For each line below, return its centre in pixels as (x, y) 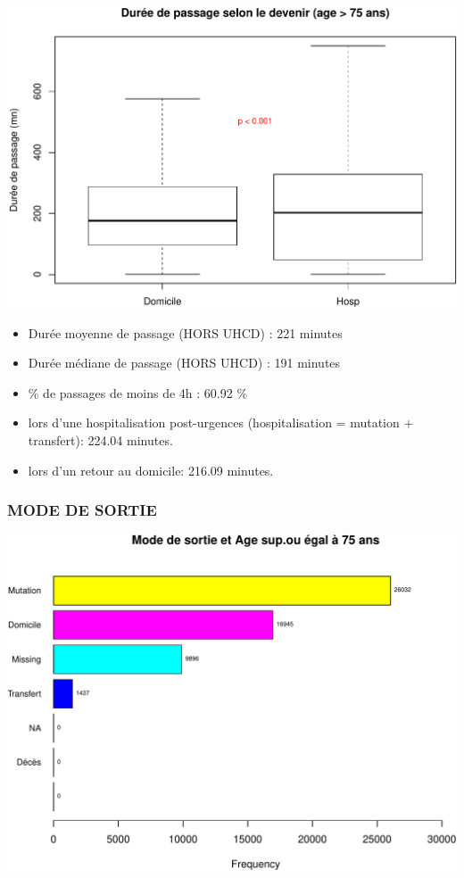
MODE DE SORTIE (82, 510)
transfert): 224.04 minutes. (100, 439)
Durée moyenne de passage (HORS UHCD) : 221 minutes (185, 332)
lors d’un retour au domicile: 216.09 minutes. (151, 470)
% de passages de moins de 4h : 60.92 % (138, 392)
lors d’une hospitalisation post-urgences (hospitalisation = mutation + (221, 422)
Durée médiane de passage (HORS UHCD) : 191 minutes (184, 363)
